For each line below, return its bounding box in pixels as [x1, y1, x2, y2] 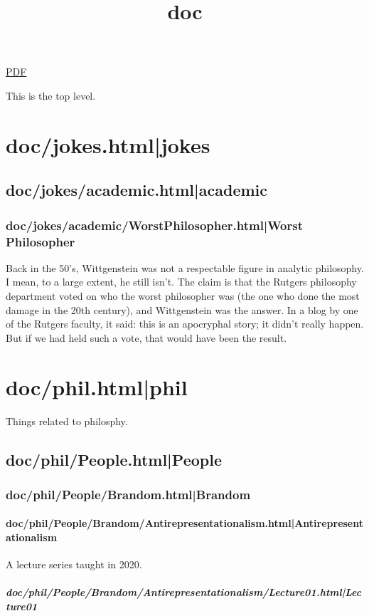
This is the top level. [6, 88, 96, 103]
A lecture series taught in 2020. [6, 557, 142, 572]
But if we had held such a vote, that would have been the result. [6, 330, 287, 345]
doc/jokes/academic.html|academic [6, 179, 268, 201]
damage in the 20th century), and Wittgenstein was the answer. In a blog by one [6, 302, 358, 317]
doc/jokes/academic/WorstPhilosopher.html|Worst [6, 216, 303, 234]
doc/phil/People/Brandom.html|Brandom [6, 485, 251, 503]
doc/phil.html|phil [6, 372, 188, 401]
